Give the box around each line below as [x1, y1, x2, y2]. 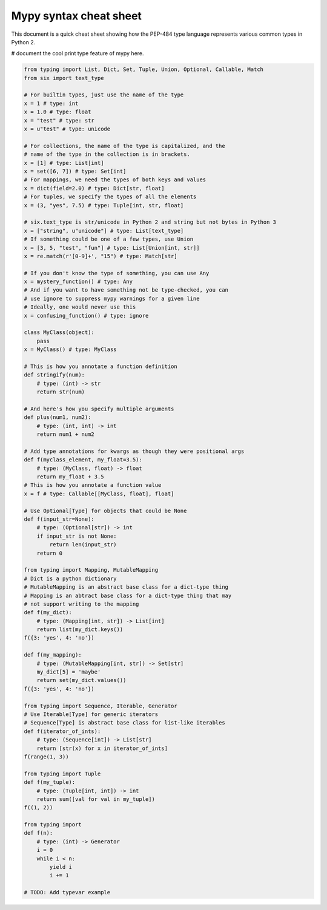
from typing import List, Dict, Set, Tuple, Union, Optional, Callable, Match [24, 66, 263, 73]
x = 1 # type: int [24, 100, 79, 107]
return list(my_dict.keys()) [36, 626, 124, 633]
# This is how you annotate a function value [24, 482, 162, 489]
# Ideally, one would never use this [24, 304, 136, 310]
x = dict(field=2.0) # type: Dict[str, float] [24, 185, 165, 192]
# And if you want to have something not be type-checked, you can [24, 287, 229, 293]
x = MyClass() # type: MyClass [24, 346, 117, 353]
